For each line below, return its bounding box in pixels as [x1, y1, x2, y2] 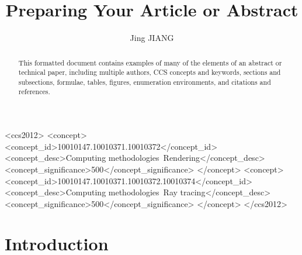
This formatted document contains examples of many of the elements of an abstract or [18, 57, 282, 67]
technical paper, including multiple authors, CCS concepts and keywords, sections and [18, 67, 281, 77]
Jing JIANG [130, 32, 174, 44]
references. [18, 87, 50, 97]
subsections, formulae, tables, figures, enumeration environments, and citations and [18, 77, 271, 87]
